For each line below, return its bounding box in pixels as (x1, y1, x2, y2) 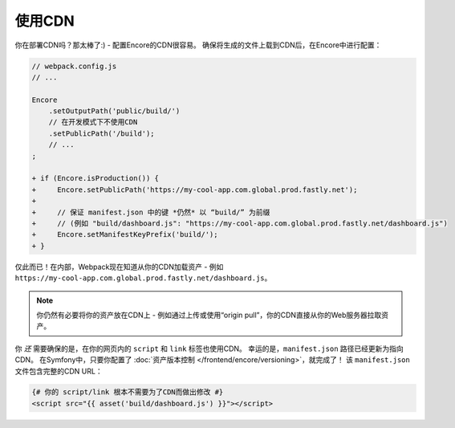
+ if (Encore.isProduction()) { (31, 173, 160, 183)
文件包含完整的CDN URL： (14, 366, 104, 376)
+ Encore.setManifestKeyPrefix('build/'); (31, 230, 218, 239)
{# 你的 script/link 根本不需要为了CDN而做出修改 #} (31, 388, 224, 397)
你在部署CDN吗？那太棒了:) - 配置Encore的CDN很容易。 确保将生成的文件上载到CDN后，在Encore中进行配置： (14, 40, 382, 50)
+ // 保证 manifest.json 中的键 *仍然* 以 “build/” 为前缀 (31, 207, 270, 217)
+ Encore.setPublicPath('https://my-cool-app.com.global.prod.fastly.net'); (31, 185, 358, 194)
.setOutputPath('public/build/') (48, 107, 181, 116)
